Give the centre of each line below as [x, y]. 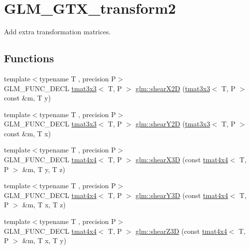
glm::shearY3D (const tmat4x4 [182, 195]
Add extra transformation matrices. [57, 32]
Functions [29, 58]
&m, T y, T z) [44, 169]
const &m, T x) [28, 133]
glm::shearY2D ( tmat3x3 [173, 124]
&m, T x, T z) [44, 205]
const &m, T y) [28, 98]
